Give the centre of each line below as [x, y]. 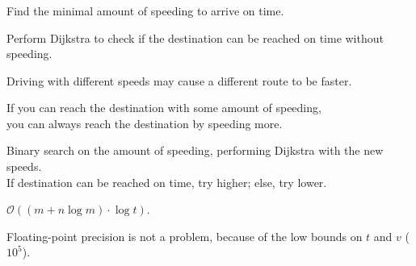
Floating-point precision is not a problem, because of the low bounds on [185, 236]
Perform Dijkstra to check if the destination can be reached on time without [195, 37]
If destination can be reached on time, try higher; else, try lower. [167, 182]
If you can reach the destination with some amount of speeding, [164, 108]
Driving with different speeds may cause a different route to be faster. [179, 80]
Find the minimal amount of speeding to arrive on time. [145, 10]
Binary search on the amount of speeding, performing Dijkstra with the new [195, 150]
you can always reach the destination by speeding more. [145, 123]
